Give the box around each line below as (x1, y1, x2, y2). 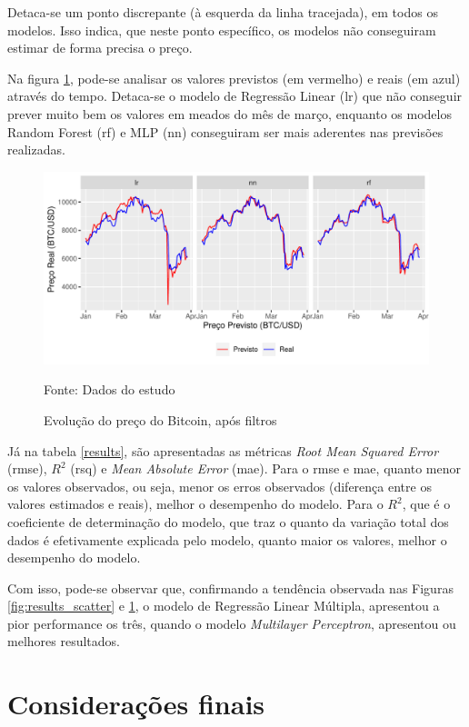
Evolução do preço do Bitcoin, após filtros (44, 410, 277, 429)
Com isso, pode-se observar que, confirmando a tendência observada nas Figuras (7, 578, 454, 597)
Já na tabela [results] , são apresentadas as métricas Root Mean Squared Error (7, 441, 439, 460)
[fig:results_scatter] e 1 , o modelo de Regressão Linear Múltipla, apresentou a (7, 596, 440, 615)
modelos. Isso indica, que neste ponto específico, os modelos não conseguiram (7, 20, 436, 39)
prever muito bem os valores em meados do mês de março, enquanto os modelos (7, 104, 452, 123)
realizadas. (7, 140, 65, 159)
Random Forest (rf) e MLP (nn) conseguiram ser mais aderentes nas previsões (7, 122, 444, 141)
